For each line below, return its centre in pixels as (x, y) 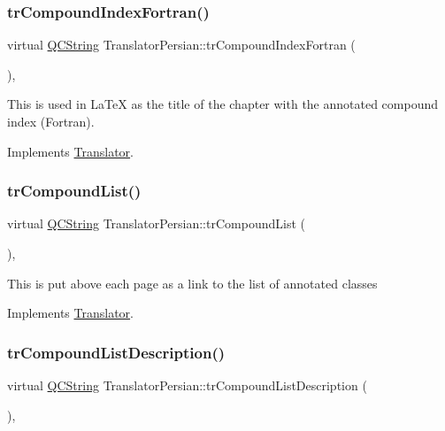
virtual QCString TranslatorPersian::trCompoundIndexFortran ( (181, 45)
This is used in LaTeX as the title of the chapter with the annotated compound (223, 104)
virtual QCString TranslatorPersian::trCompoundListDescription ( (187, 385)
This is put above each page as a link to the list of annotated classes (192, 283)
